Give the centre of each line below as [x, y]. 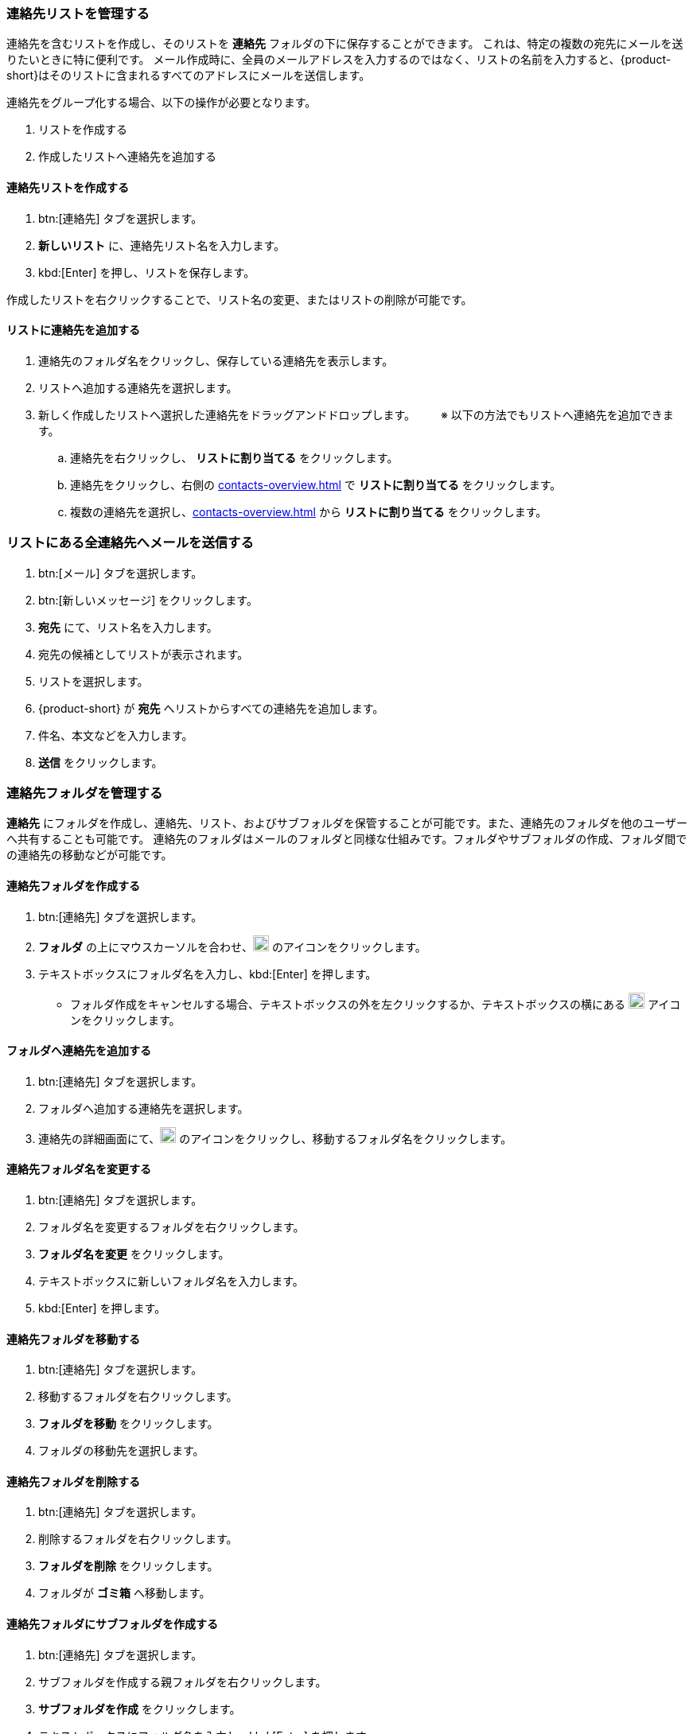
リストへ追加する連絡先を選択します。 [138, 387]
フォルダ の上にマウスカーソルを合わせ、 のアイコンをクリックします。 [232, 947]
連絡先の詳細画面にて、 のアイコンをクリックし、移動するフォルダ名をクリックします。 [275, 1138]
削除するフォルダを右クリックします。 [138, 1539]
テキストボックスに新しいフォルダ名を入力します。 [171, 1281]
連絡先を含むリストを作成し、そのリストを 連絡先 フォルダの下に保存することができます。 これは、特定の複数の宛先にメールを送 [345, 44]
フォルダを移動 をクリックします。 [128, 1424]
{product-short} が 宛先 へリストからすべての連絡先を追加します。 [211, 708]
